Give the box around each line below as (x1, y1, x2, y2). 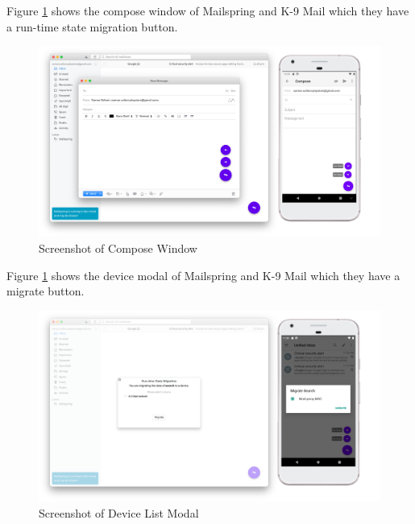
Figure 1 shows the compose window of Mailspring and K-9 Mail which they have (6, 2, 409, 19)
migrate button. (6, 283, 85, 299)
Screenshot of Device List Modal (39, 504, 199, 521)
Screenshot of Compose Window (39, 240, 197, 257)
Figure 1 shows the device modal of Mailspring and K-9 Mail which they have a (6, 266, 400, 283)
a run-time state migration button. (6, 18, 178, 35)
